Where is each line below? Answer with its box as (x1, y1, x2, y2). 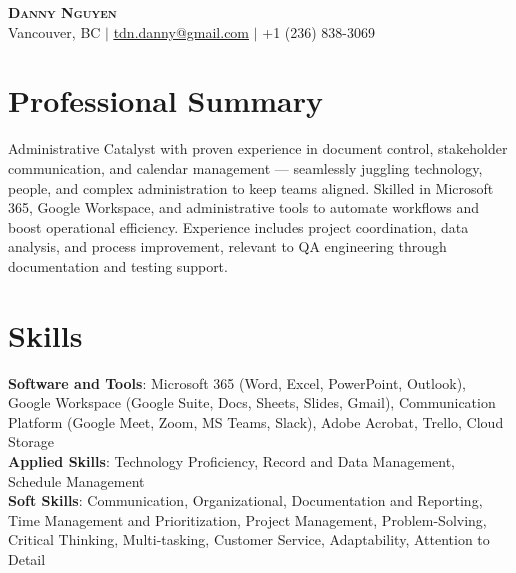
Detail (8, 548, 46, 569)
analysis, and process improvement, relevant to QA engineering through (8, 236, 447, 257)
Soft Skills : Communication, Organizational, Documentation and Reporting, (8, 490, 483, 511)
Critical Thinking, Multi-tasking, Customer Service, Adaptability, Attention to (8, 529, 490, 550)
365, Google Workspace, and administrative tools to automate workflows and (8, 197, 480, 218)
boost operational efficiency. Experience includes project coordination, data (8, 216, 469, 237)
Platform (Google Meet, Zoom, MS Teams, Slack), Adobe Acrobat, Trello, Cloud (8, 411, 504, 432)
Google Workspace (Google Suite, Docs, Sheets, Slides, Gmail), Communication (8, 392, 496, 413)
